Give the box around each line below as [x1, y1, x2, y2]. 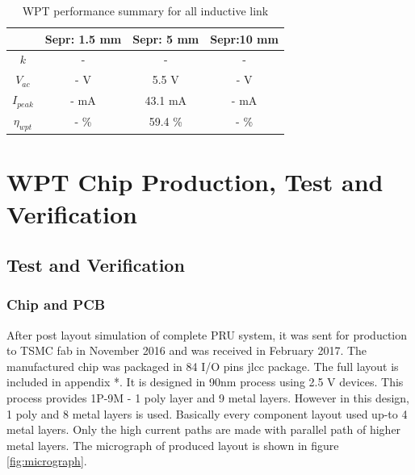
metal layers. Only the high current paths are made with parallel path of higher [6, 421, 401, 438]
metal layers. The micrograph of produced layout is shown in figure [6, 436, 339, 453]
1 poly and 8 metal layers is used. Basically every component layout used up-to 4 [6, 405, 408, 422]
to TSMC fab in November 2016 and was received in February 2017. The [6, 342, 367, 359]
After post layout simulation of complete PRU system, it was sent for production [6, 326, 408, 343]
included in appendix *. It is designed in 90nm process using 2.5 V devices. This [6, 373, 404, 390]
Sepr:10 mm [210, 30, 279, 47]
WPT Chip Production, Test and [6, 165, 384, 198]
